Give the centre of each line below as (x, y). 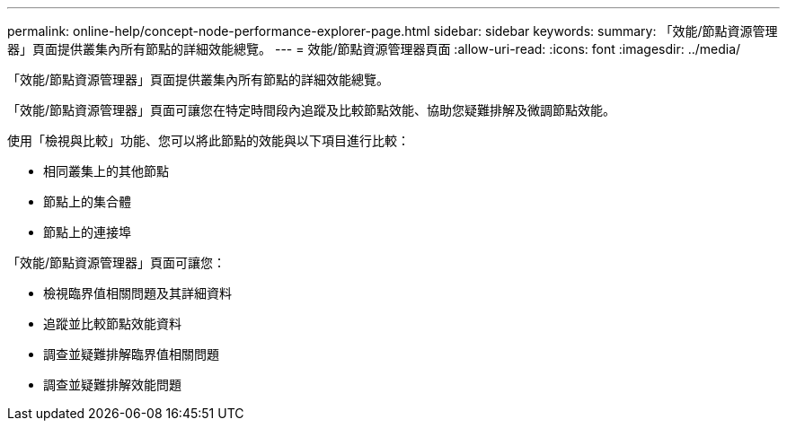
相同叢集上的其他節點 (106, 171)
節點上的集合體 (87, 201)
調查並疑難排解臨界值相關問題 (131, 354)
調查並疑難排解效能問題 (112, 384)
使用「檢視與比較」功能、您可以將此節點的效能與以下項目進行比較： (208, 140)
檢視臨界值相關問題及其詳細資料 (137, 293)
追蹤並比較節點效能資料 (112, 323)
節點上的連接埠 (87, 232)
